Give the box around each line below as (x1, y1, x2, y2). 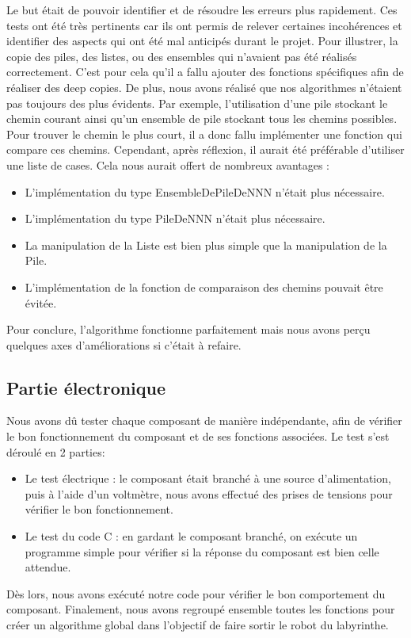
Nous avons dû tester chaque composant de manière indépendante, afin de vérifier (6, 412, 402, 429)
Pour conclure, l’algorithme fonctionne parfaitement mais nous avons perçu (6, 321, 371, 338)
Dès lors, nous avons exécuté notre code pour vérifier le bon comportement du (6, 585, 386, 602)
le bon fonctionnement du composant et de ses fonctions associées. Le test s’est (6, 428, 390, 445)
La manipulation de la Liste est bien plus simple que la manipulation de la (25, 236, 387, 253)
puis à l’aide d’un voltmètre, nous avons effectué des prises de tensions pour (25, 485, 393, 502)
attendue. (25, 559, 71, 575)
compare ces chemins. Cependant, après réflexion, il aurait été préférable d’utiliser (6, 141, 405, 158)
